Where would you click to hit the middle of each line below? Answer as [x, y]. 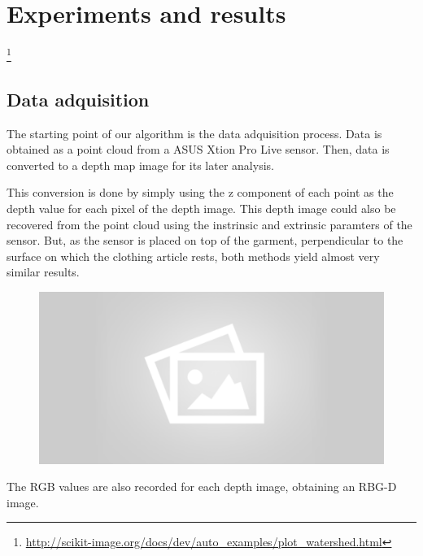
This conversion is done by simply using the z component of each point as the [200, 192]
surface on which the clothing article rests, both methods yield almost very [193, 256]
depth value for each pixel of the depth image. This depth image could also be [201, 208]
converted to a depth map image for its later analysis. [140, 165]
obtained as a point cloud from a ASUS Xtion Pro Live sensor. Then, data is [198, 149]
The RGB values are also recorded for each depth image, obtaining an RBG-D [202, 486]
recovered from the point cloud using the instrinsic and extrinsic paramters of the [209, 224]
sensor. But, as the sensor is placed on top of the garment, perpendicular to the [205, 240]
